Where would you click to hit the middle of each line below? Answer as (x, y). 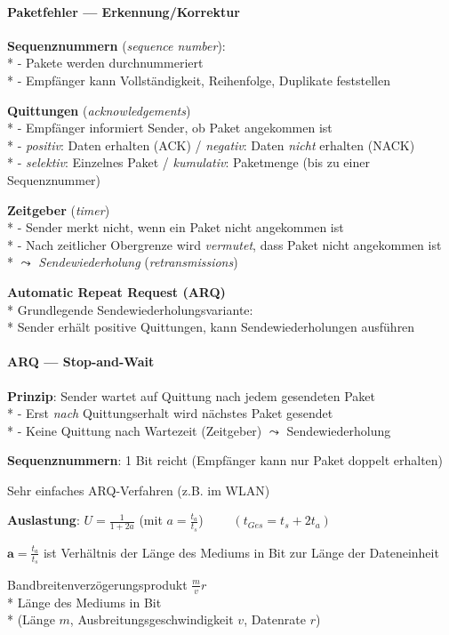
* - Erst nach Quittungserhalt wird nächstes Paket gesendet (170, 413)
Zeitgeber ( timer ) (59, 209)
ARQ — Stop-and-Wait (81, 362)
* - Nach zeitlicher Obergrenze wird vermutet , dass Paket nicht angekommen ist (224, 244)
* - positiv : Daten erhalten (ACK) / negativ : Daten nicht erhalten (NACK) (211, 145)
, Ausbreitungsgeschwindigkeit (152, 619)
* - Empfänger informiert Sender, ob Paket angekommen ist (170, 128)
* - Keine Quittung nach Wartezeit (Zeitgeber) (135, 430)
